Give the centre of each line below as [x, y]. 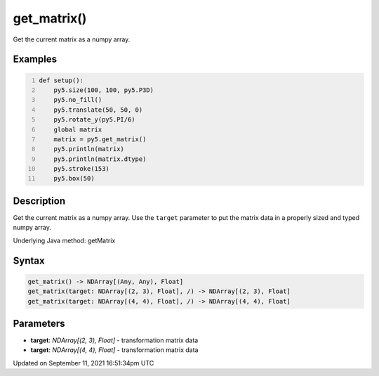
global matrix [78, 129]
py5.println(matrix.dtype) [100, 159]
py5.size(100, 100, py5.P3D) [104, 90]
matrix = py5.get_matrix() [100, 139]
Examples [35, 59]
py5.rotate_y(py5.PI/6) [95, 120]
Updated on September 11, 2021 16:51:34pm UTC [84, 363]
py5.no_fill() [78, 100]
